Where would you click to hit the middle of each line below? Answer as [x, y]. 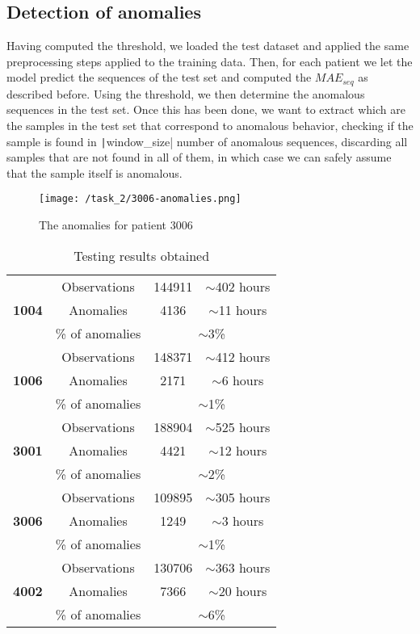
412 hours [243, 356]
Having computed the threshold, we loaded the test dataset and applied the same [208, 46]
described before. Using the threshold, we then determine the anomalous [186, 93]
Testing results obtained [142, 255]
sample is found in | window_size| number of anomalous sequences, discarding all [207, 141]
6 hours [243, 380]
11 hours [243, 309]
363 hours [243, 567]
